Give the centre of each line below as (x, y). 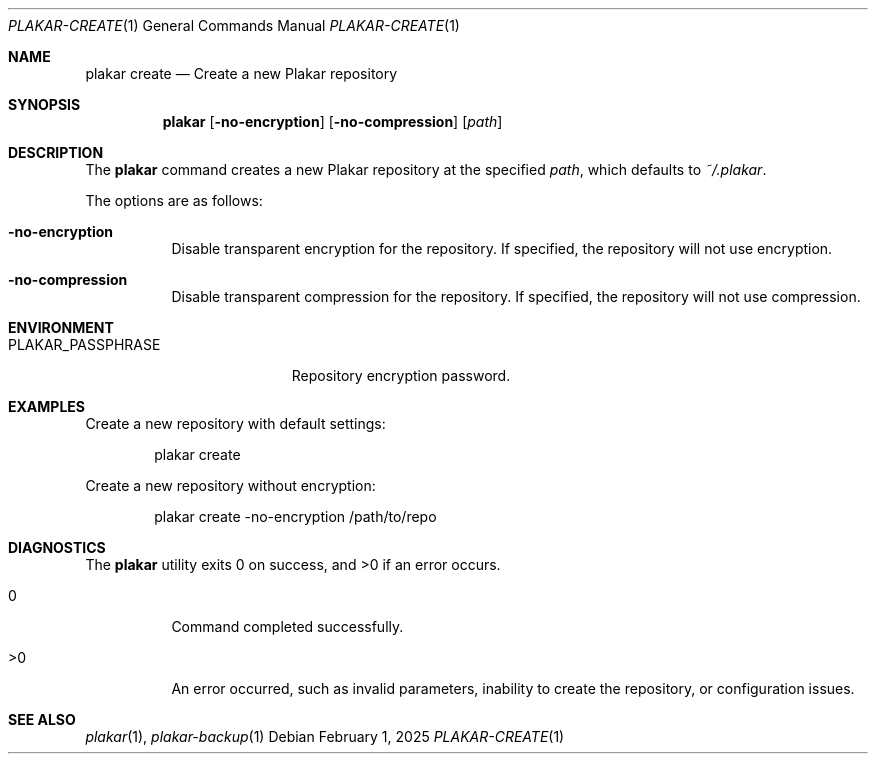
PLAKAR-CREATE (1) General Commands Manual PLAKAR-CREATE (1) (234, 25)
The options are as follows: (174, 200)
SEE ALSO (42, 719)
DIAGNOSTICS (57, 547)
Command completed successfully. (287, 626)
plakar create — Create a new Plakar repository (241, 73)
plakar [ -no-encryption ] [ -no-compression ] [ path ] (332, 121)
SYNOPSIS (44, 104)
